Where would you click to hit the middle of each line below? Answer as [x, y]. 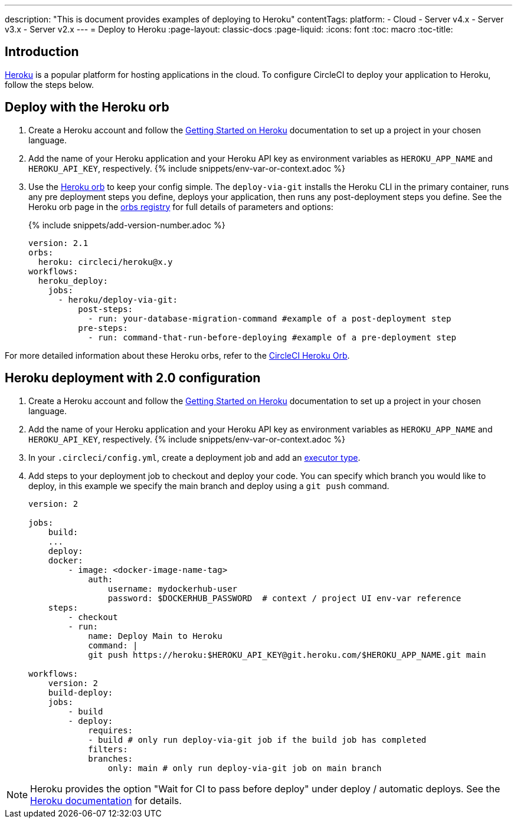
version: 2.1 [58, 243]
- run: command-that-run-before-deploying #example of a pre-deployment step [272, 337]
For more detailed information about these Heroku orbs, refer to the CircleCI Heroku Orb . [177, 355]
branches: [111, 758]
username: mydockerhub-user [173, 588]
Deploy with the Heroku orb [87, 107]
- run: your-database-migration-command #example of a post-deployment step [270, 318]
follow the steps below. [50, 84]
